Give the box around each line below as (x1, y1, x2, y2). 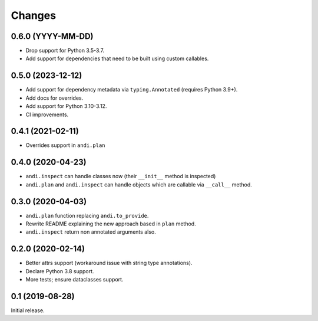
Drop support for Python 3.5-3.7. (25, 47, 105, 54)
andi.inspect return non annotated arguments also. (25, 228, 156, 235)
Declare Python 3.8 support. (25, 267, 94, 274)
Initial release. (11, 307, 45, 314)
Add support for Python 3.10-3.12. (25, 103, 107, 110)
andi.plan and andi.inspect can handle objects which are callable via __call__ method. (25, 181, 253, 188)
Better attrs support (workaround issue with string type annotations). (25, 260, 193, 267)
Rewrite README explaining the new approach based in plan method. (25, 220, 197, 227)
